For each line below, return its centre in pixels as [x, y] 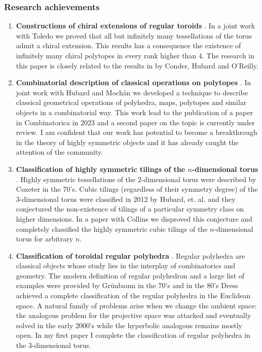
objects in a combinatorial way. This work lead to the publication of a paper [135, 112]
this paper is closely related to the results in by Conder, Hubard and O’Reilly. [137, 65]
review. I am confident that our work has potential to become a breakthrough [137, 132]
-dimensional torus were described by [199, 179]
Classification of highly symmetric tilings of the [101, 169]
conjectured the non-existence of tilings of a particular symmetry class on [130, 209]
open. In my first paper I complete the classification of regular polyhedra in [133, 335]
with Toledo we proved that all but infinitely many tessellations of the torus [134, 35]
